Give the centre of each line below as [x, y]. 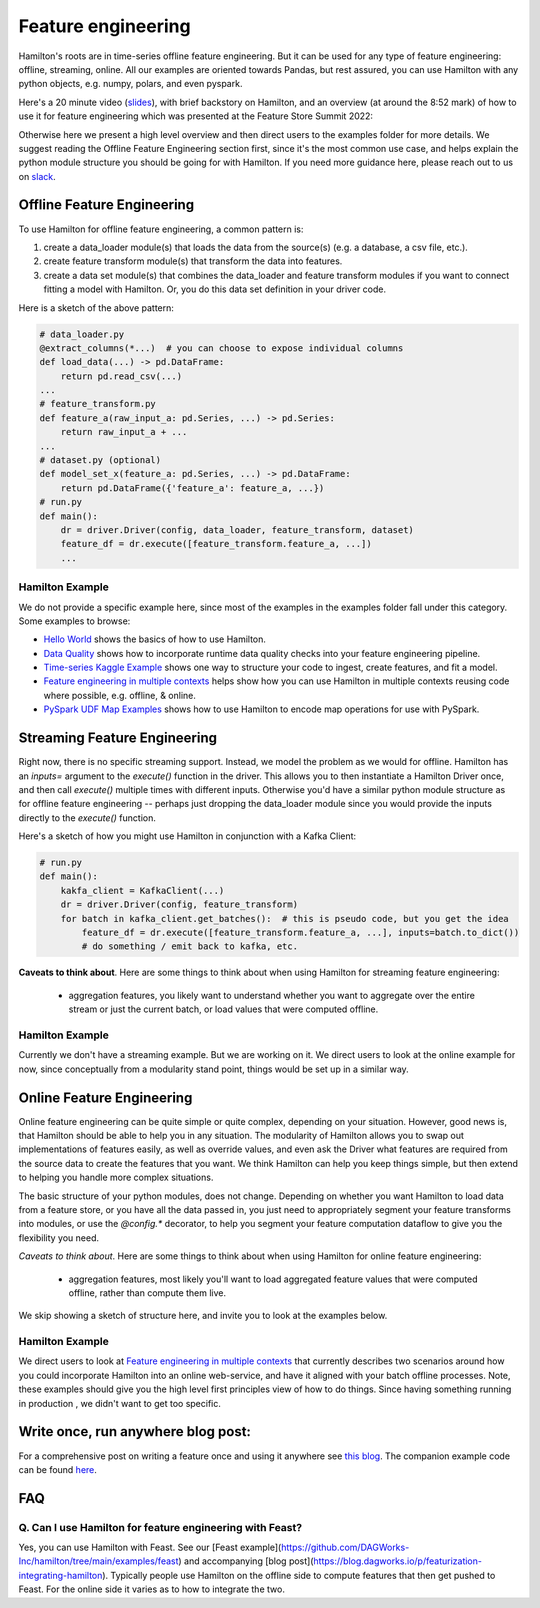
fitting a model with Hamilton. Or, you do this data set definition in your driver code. [215, 289]
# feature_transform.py [98, 404]
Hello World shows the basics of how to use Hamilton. [155, 639]
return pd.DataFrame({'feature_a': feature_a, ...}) [192, 488]
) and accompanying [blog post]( [246, 1561]
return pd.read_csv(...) [121, 376]
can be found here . [57, 1469]
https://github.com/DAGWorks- [345, 1547]
